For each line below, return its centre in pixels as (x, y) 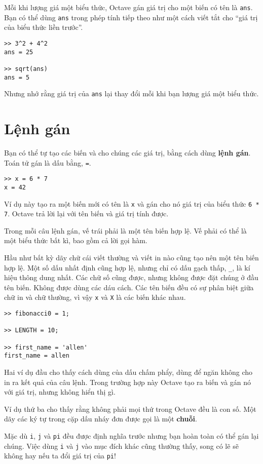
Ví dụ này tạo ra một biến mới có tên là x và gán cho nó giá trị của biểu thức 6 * (132, 203)
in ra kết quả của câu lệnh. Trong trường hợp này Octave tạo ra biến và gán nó (128, 382)
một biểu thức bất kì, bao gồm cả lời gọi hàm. (76, 240)
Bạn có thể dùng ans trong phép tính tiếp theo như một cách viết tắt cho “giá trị (131, 17)
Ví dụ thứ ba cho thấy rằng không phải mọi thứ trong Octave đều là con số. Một (130, 409)
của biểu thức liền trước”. (44, 27)
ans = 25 (19, 52)
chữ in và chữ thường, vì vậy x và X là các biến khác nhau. (95, 297)
